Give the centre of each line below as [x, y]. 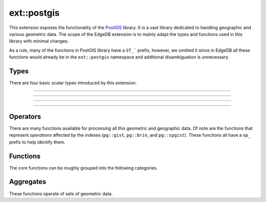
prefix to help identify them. [37, 142]
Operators [25, 116]
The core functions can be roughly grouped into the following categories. [83, 168]
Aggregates [28, 182]
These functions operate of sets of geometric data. [61, 194]
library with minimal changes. [39, 41]
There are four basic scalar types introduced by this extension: [73, 83]
